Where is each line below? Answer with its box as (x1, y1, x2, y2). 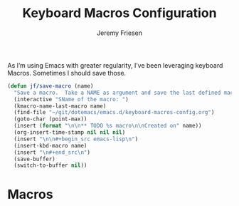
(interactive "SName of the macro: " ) (14, 96, 129, 103)
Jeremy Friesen (97, 29, 142, 37)
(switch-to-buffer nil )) (14, 162, 87, 169)
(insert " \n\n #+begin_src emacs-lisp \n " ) (14, 135, 139, 143)
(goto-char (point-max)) (14, 115, 87, 123)
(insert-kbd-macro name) (14, 142, 87, 149)
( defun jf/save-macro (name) (7, 82, 94, 90)
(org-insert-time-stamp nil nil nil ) (14, 129, 126, 136)
